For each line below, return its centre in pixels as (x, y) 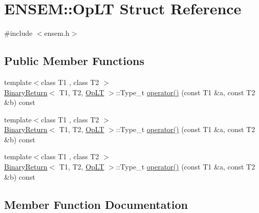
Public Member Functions (74, 61)
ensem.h (57, 33)
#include (18, 33)
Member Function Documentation (96, 204)
